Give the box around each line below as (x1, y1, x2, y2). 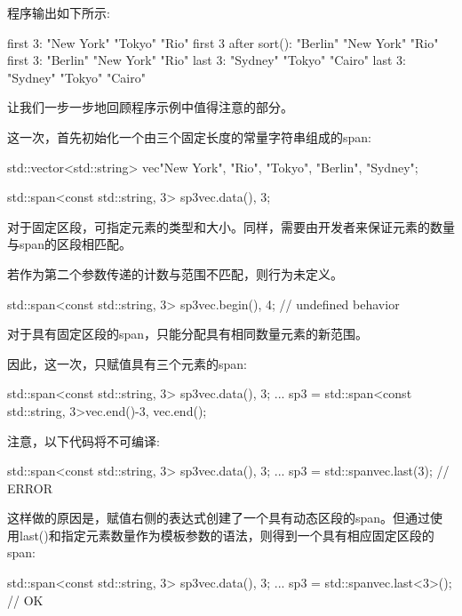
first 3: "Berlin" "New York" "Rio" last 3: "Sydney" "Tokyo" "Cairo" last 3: (7, 51, 406, 69)
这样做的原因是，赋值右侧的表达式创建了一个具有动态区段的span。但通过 (7, 508, 431, 527)
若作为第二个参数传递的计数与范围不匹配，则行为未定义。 (7, 264, 343, 283)
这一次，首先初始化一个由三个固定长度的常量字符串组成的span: (7, 127, 371, 146)
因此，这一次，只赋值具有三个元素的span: (7, 354, 247, 372)
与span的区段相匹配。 (7, 235, 132, 253)
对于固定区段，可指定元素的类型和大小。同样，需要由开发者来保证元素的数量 (7, 217, 455, 236)
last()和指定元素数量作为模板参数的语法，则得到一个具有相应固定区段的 (19, 525, 434, 544)
